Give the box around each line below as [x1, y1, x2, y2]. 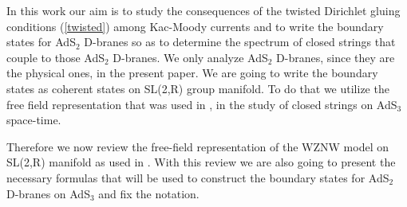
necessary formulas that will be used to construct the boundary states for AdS [6, 169, 389, 186]
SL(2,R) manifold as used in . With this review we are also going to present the [6, 154, 396, 170]
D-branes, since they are [276, 49, 395, 65]
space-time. [6, 111, 61, 128]
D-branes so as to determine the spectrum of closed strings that [84, 33, 396, 50]
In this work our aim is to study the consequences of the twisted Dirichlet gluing [6, 2, 401, 18]
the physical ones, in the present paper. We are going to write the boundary [6, 64, 378, 81]
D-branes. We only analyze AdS [113, 49, 268, 65]
